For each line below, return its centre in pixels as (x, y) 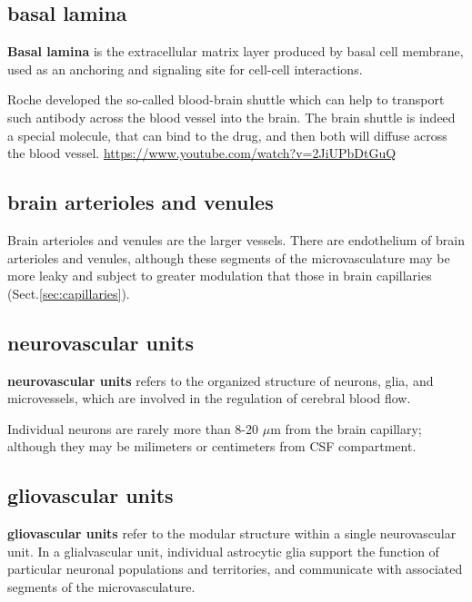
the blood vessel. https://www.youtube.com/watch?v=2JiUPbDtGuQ (202, 153)
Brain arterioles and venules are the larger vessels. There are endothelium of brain (236, 239)
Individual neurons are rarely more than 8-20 (133, 428)
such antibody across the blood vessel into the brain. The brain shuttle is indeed (231, 117)
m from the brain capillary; (346, 428)
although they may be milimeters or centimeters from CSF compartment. (212, 446)
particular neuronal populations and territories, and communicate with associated (235, 569)
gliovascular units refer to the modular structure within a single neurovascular (232, 533)
